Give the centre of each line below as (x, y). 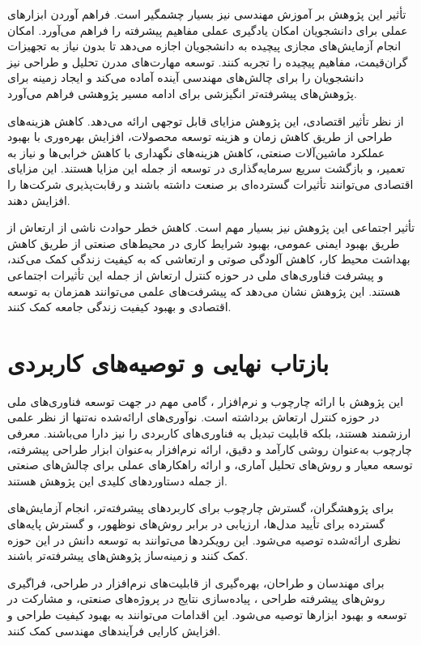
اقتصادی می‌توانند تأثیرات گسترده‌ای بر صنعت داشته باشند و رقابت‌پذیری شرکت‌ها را (210, 184)
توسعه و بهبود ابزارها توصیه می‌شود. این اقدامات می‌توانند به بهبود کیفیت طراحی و (207, 614)
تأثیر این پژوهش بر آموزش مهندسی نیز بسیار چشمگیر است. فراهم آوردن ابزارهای (207, 14)
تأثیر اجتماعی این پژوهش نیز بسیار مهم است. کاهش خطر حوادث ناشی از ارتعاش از (211, 227)
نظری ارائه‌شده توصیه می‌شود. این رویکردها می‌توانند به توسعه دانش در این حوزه (204, 539)
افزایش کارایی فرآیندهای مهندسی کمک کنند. (114, 630)
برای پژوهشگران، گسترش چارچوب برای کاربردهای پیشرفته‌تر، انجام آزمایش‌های (201, 508)
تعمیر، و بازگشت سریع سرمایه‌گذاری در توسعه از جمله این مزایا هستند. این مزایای (206, 168)
